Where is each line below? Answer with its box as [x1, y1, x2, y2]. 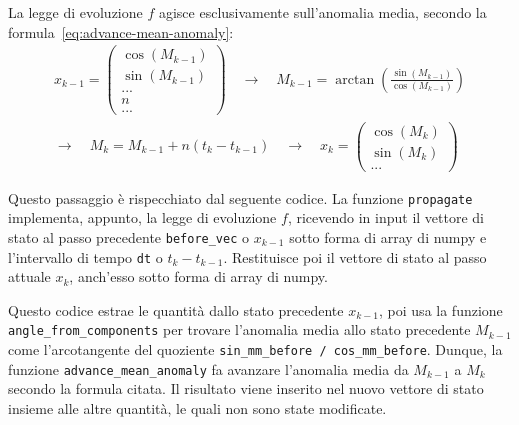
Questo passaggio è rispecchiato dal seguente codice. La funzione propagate [8, 187, 473, 208]
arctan [335, 72, 375, 87]
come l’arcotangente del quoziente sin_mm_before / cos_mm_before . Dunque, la [8, 339, 503, 360]
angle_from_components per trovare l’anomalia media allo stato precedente [8, 319, 471, 340]
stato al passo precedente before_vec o [8, 226, 250, 247]
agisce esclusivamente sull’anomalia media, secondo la [158, 2, 487, 22]
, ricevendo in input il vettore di [287, 207, 484, 228]
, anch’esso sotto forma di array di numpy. [69, 266, 328, 287]
